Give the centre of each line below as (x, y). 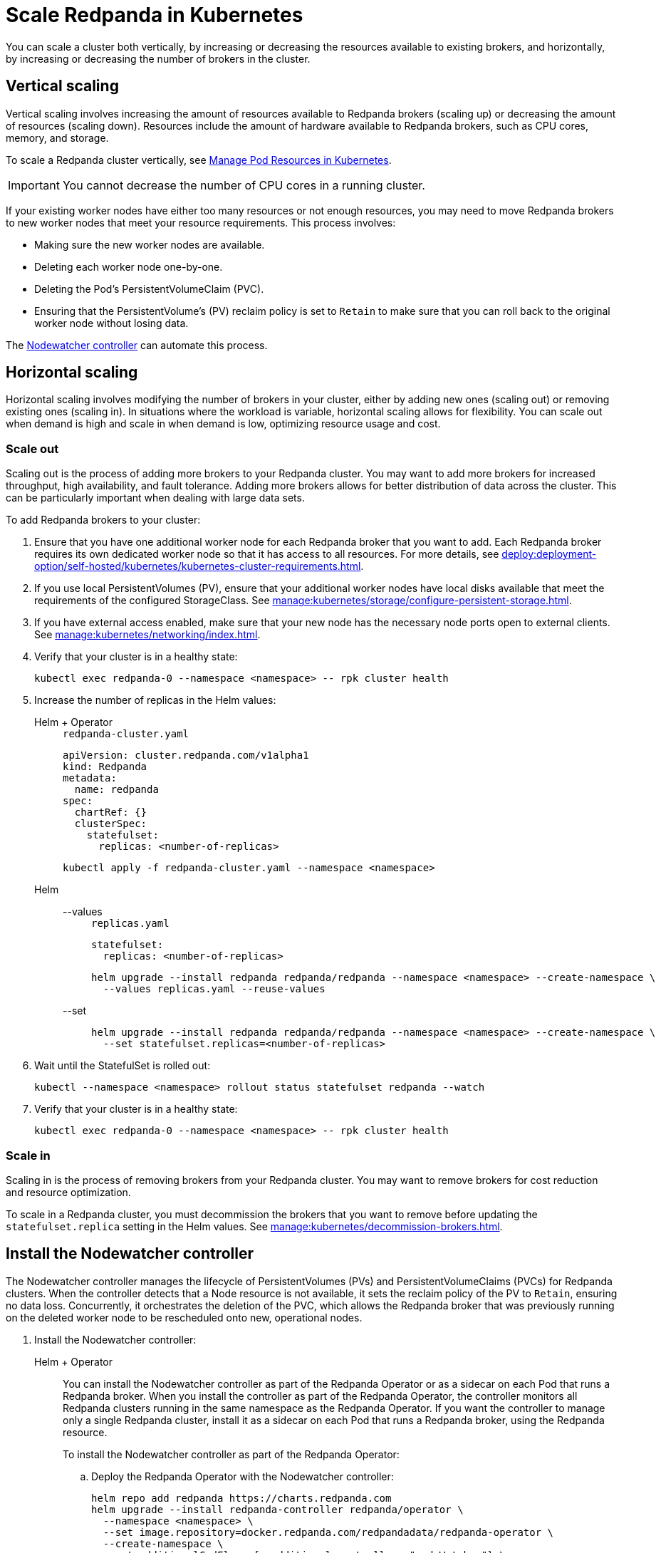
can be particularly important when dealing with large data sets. (155, 498)
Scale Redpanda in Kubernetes (155, 15)
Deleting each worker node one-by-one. (129, 266)
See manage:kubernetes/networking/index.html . (147, 635)
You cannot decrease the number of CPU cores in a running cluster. (244, 185)
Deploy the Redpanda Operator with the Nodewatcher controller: (243, 1476)
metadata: (90, 778)
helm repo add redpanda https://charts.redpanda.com (241, 1498)
